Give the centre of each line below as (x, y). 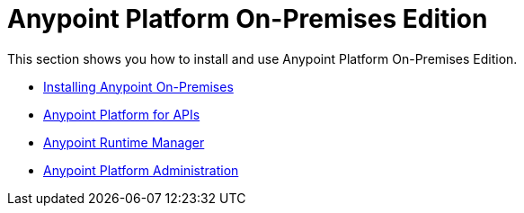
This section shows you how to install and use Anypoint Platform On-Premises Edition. (262, 58)
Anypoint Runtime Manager (124, 142)
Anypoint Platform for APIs (122, 114)
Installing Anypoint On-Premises (138, 86)
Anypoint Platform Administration (141, 170)
